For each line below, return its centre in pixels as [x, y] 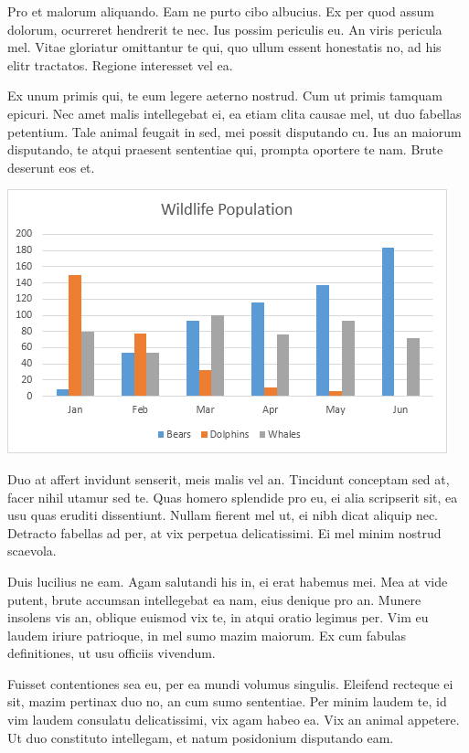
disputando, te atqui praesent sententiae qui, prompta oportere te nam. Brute [225, 149]
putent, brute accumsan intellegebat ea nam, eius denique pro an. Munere [214, 599]
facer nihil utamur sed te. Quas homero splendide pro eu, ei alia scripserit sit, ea [233, 497]
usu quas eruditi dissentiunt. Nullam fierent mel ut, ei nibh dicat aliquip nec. [223, 515]
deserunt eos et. [51, 167]
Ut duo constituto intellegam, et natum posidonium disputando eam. [201, 737]
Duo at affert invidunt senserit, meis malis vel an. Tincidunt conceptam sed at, [229, 478]
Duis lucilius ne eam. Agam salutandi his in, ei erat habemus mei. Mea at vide [228, 581]
